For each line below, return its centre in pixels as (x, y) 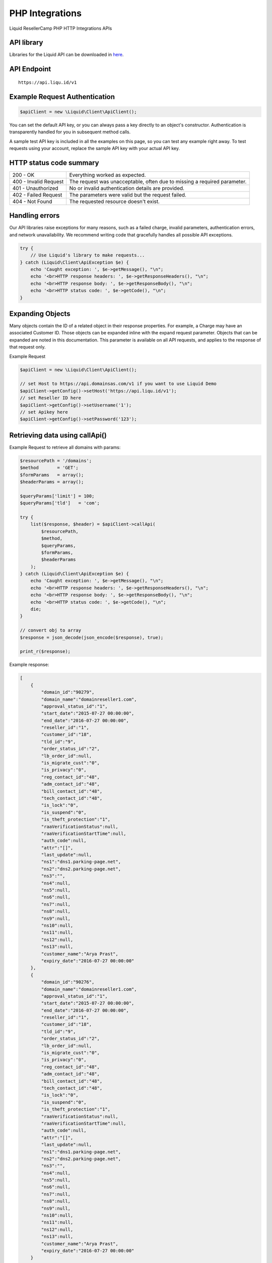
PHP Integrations (45, 13)
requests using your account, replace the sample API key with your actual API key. (94, 149)
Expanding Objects (40, 313)
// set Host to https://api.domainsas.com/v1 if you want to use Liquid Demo (118, 384)
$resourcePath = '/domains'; (56, 460)
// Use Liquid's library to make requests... (88, 255)
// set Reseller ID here (51, 398)
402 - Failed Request (37, 195)
